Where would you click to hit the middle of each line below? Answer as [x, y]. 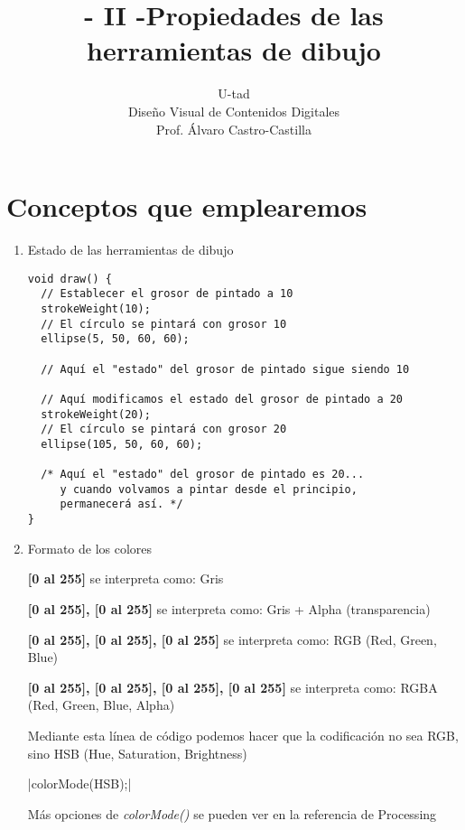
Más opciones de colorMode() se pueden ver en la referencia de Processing [232, 813]
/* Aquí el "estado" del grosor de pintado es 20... [203, 475]
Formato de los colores [90, 548]
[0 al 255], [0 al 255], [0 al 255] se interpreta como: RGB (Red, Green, [232, 639]
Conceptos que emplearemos [187, 206]
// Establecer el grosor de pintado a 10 [167, 294]
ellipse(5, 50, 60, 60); [115, 339]
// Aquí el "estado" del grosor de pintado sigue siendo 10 [225, 369]
